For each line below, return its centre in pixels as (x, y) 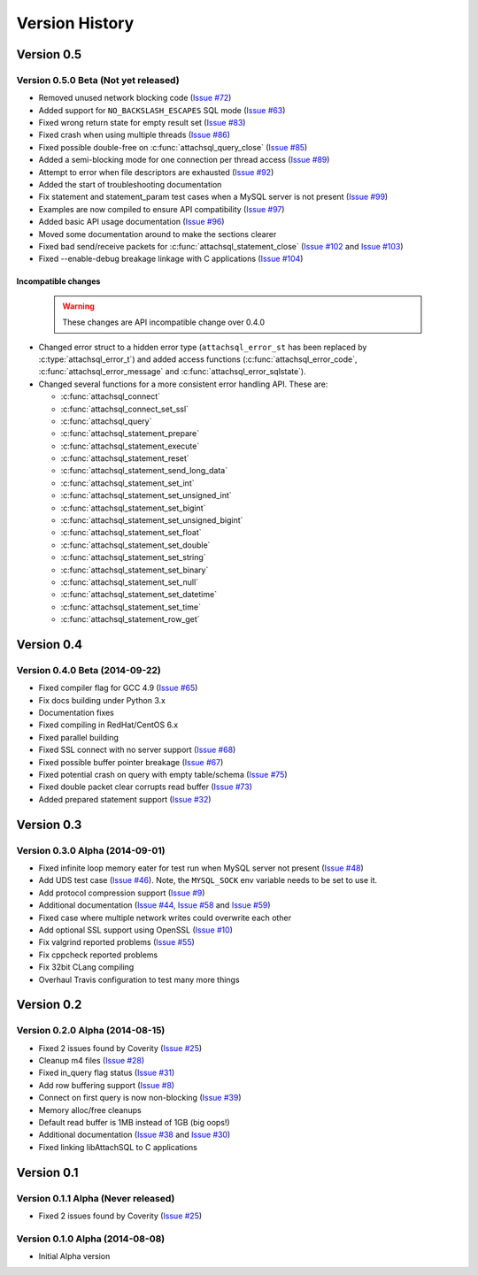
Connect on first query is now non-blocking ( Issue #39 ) (140, 1098)
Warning (78, 306)
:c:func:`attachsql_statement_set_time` (131, 607)
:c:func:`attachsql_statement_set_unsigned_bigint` (152, 520)
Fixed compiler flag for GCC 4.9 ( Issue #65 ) (118, 688)
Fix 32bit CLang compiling (86, 967)
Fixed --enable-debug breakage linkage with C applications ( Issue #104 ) (171, 259)
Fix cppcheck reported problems (98, 955)
